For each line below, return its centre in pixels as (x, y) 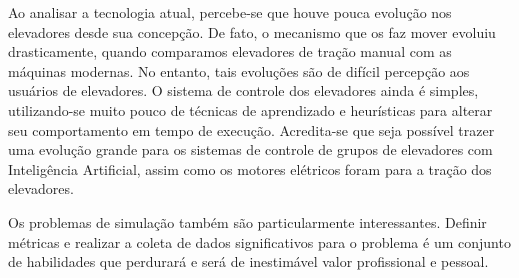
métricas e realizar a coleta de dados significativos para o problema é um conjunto (259, 241)
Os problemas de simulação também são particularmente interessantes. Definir (247, 221)
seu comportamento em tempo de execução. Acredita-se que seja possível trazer (251, 129)
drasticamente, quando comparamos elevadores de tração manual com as (230, 51)
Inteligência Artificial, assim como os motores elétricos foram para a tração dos (250, 168)
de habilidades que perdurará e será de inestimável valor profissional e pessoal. (248, 261)
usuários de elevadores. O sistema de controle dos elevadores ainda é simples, (243, 90)
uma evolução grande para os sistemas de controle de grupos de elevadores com (250, 149)
